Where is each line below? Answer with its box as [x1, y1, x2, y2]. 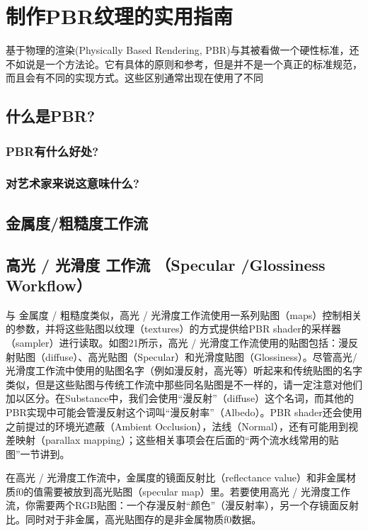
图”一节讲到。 [6, 446, 70, 461]
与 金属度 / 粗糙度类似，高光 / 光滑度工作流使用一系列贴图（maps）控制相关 [6, 307, 362, 322]
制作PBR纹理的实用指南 [6, 1, 234, 30]
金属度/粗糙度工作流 [6, 211, 149, 233]
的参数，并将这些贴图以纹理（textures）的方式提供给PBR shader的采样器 [6, 321, 341, 336]
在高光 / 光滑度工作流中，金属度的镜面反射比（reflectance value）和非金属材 [6, 470, 357, 485]
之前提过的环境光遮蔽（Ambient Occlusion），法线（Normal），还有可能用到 [6, 418, 348, 433]
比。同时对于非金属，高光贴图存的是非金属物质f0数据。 [6, 512, 262, 527]
